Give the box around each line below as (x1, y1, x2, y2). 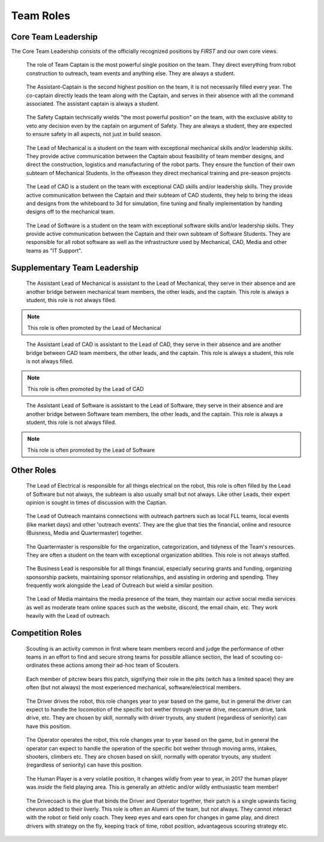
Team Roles (11, 9, 71, 22)
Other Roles (11, 465, 56, 475)
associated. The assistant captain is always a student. (26, 100, 160, 107)
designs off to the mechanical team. (26, 208, 115, 215)
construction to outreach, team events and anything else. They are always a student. (26, 70, 235, 77)
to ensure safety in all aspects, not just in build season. (26, 131, 162, 138)
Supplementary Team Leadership (11, 263, 139, 273)
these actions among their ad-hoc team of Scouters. (50, 661, 180, 669)
